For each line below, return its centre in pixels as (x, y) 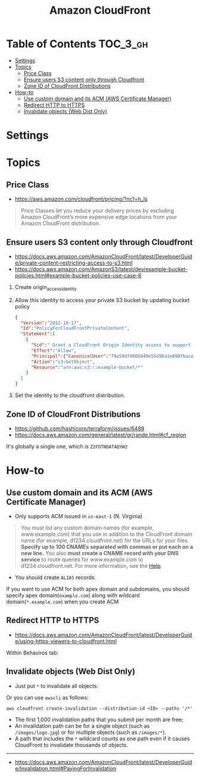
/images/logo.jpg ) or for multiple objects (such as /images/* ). (90, 732)
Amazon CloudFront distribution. (60, 223)
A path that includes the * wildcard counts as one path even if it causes (102, 739)
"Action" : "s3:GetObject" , (63, 362)
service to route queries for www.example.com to (82, 559)
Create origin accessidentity (46, 287)
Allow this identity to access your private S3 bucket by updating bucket (102, 300)
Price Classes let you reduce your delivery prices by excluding (97, 211)
